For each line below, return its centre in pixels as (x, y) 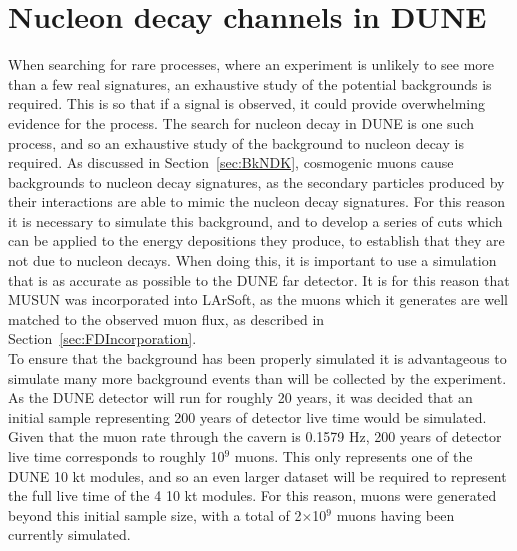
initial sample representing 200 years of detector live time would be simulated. (247, 416)
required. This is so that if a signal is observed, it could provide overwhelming (247, 103)
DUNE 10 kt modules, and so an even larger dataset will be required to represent (257, 475)
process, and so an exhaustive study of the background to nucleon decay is (236, 142)
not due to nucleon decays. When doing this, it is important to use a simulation (252, 260)
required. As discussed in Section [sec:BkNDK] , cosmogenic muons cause (231, 162)
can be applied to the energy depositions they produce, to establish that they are (256, 240)
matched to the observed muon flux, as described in (166, 318)
